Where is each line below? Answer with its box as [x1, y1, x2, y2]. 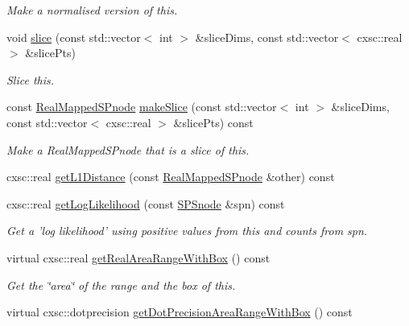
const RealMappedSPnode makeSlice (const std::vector [6, 98, 277, 115]
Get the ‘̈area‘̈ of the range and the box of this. [6, 276, 236, 293]
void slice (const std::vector [6, 28, 141, 45]
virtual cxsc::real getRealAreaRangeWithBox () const [6, 249, 271, 266]
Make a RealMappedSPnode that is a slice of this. [6, 141, 250, 158]
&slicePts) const [173, 113, 254, 130]
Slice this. [6, 71, 55, 88]
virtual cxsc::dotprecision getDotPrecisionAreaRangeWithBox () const [6, 303, 353, 320]
